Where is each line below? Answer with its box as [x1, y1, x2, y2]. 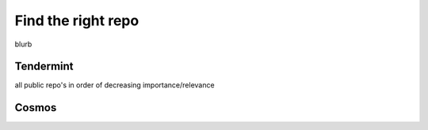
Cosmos [14, 101, 57, 114]
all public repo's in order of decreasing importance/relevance [14, 80, 215, 90]
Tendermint [14, 60, 75, 73]
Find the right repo [14, 12, 139, 29]
